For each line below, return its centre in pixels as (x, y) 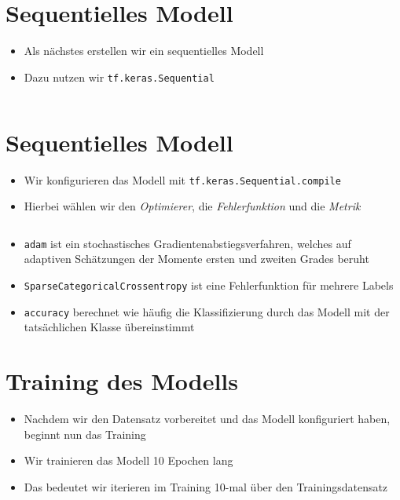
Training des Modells (122, 381)
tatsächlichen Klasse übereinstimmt (109, 327)
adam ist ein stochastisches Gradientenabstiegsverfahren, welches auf (187, 243)
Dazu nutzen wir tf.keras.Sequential (119, 77)
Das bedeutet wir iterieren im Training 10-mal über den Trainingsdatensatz (206, 486)
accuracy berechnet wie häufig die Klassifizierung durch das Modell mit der (207, 311)
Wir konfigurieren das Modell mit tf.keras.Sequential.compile (182, 179)
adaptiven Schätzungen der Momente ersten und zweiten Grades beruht (196, 259)
